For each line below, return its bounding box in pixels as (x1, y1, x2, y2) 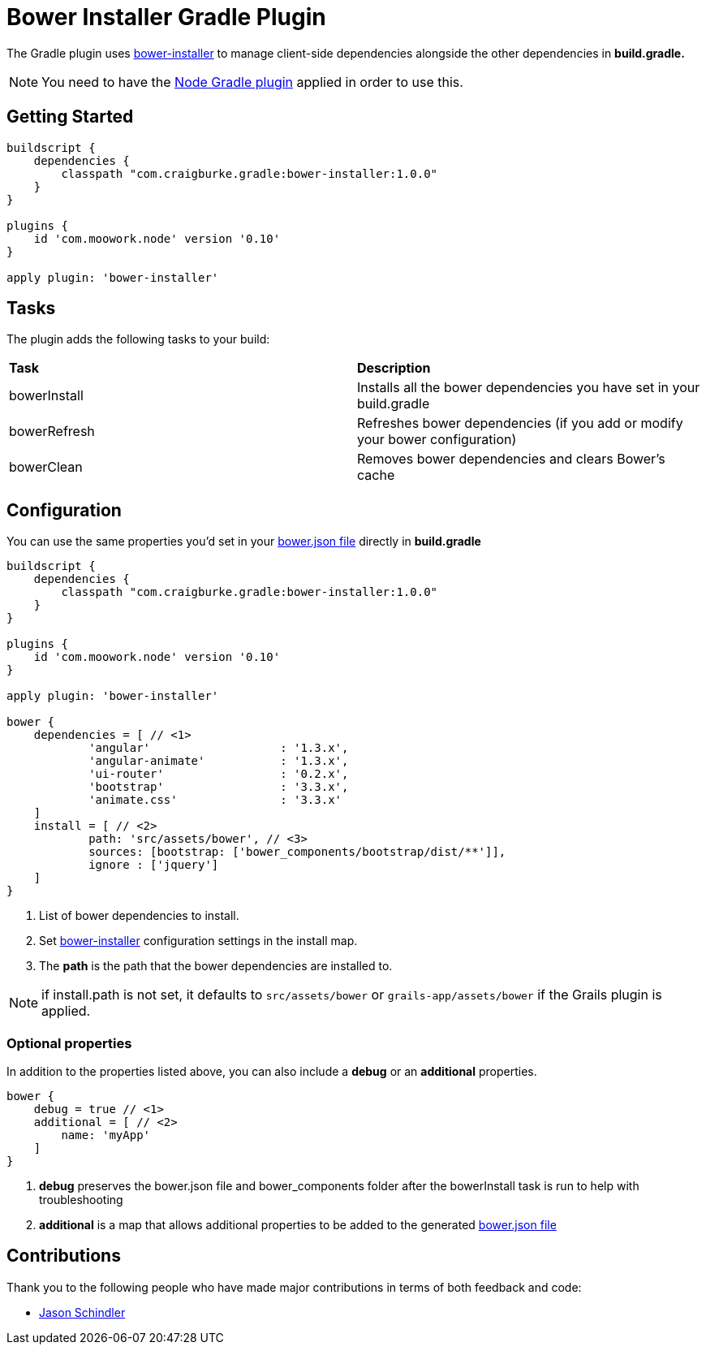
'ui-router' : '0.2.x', (88, 767, 349, 781)
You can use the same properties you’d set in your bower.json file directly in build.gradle (6, 534, 481, 549)
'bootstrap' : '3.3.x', (88, 780, 349, 794)
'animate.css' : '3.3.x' (88, 793, 342, 807)
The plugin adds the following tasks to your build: (6, 332, 270, 347)
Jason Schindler (39, 1305, 126, 1319)
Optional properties (6, 1034, 132, 1051)
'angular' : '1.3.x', (88, 741, 349, 755)
